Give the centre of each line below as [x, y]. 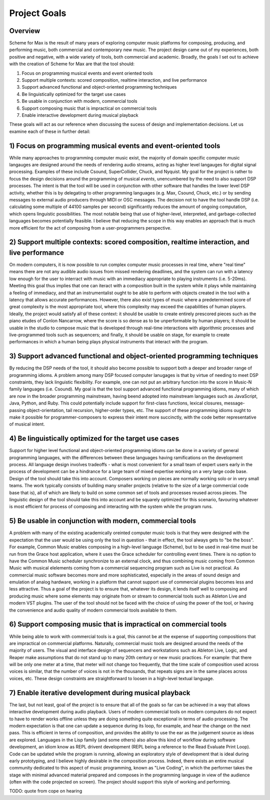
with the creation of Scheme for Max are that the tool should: [72, 64]
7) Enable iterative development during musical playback [100, 692]
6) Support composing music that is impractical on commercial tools [118, 624]
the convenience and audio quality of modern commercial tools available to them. [93, 610]
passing [17, 410]
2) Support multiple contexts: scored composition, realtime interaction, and [129, 242]
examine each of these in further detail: [50, 131]
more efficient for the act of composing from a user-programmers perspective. [90, 228]
